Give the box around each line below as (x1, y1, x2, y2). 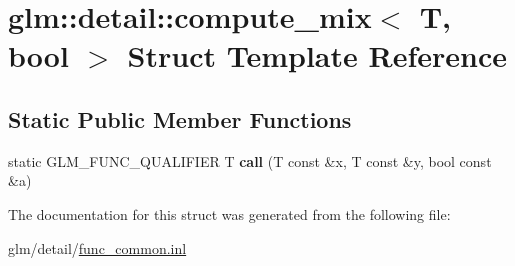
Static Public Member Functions (8, 103, 352, 134)
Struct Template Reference (127, 35, 507, 76)
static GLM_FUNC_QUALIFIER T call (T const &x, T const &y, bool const (8, 150, 492, 171)
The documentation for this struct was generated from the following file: (8, 203, 451, 224)
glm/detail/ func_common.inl (8, 237, 187, 258)
